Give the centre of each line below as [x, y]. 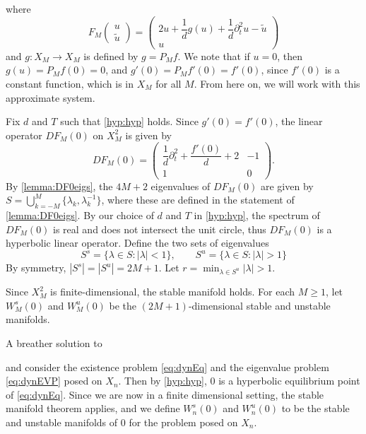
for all [169, 83]
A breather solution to [54, 342]
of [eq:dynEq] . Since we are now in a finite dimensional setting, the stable [165, 394]
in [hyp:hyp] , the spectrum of [257, 215]
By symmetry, [36, 268]
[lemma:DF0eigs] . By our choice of [80, 215]
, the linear [299, 121]
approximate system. [51, 97]
